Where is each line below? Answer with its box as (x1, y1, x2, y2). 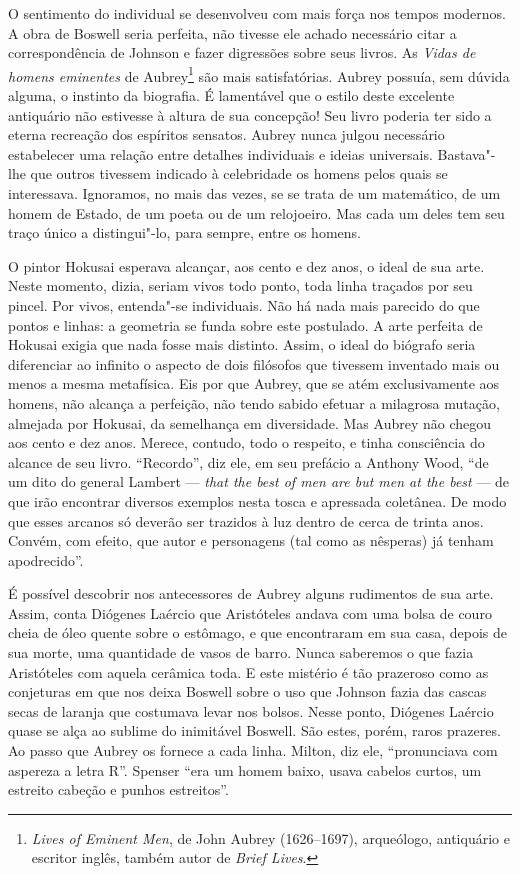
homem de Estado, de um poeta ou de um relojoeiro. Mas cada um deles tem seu (8, 202, 505, 223)
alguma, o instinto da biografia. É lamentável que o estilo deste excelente (8, 85, 455, 106)
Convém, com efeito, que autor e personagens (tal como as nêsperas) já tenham (8, 530, 494, 551)
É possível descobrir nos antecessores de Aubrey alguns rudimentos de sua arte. (8, 583, 494, 604)
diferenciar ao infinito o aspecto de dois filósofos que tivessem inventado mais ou (8, 353, 500, 374)
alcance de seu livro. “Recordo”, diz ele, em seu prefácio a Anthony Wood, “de (8, 451, 489, 472)
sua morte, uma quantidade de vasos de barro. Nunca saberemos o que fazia (8, 642, 474, 663)
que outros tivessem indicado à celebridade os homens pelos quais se (30, 163, 448, 184)
